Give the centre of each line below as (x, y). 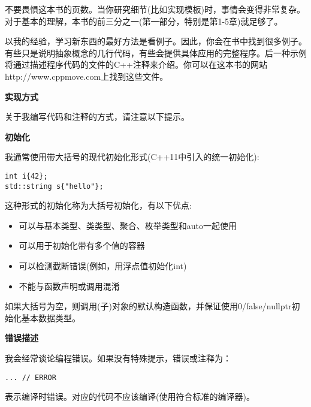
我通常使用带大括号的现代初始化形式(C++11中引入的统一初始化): (132, 157)
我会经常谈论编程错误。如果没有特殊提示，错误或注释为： (118, 358)
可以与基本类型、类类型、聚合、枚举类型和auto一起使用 (128, 225)
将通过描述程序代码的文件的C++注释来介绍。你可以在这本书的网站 (136, 64)
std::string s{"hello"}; (54, 186)
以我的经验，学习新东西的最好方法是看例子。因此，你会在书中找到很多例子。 (156, 41)
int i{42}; (26, 176)
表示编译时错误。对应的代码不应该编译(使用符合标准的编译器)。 (130, 397)
